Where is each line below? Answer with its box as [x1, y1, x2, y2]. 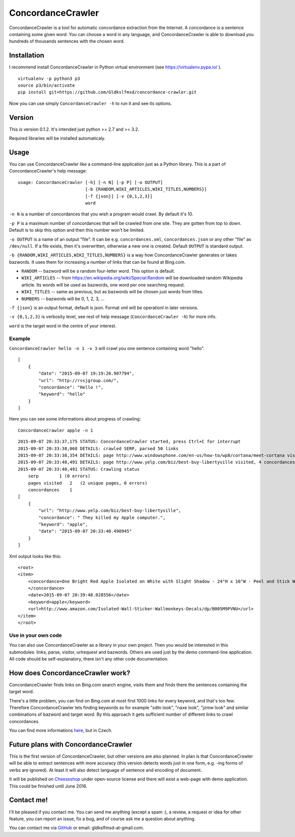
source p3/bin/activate [18, 83, 75, 88]
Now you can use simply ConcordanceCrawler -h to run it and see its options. [9, 100, 172, 106]
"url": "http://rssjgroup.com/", [38, 378, 119, 383]
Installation [9, 51, 44, 60]
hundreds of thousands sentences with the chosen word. [9, 38, 125, 44]
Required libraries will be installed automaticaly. [9, 136, 106, 141]
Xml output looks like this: [9, 553, 61, 559]
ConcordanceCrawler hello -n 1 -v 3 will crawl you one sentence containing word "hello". [9, 345, 205, 351]
